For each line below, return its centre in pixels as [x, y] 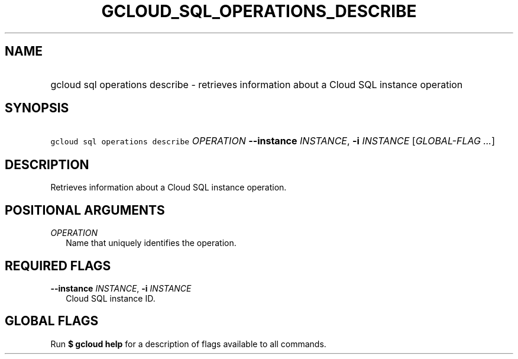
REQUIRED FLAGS [58, 266]
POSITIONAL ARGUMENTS [85, 210]
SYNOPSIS [37, 108]
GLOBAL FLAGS [52, 321]
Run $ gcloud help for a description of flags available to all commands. [188, 344]
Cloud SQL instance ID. [111, 298]
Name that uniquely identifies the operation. [151, 243]
